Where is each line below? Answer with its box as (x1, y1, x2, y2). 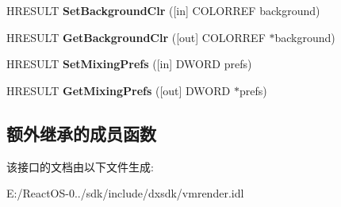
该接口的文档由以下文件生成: (6, 158, 154, 174)
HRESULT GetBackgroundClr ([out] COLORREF (6, 29, 266, 45)
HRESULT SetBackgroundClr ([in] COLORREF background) (6, 2, 320, 18)
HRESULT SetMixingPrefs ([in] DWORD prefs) (6, 56, 252, 72)
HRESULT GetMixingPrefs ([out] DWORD (6, 82, 231, 98)
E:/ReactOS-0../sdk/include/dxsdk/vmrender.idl (6, 185, 244, 201)
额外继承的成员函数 (6, 121, 156, 145)
